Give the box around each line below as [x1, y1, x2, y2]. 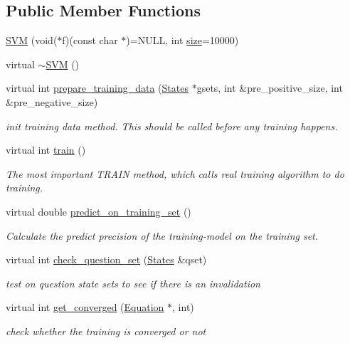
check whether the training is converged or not [6, 323, 206, 338]
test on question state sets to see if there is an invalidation [6, 275, 260, 290]
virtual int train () [6, 142, 86, 157]
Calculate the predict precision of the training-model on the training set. [6, 228, 319, 243]
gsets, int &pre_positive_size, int [196, 80, 343, 95]
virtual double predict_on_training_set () [6, 204, 191, 218]
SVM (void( [6, 33, 58, 48]
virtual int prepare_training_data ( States [6, 80, 189, 95]
